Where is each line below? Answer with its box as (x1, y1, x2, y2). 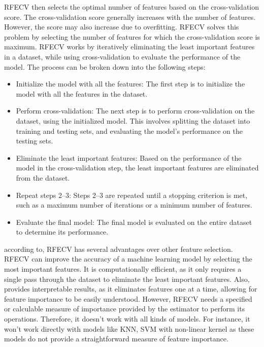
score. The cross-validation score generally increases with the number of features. (4, 11, 256, 22)
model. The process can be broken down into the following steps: (4, 61, 206, 72)
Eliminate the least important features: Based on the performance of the (16, 152, 242, 163)
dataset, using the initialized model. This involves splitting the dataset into (16, 115, 250, 126)
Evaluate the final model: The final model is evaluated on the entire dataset (16, 216, 252, 227)
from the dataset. (16, 172, 70, 183)
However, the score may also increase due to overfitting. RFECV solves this (4, 21, 239, 32)
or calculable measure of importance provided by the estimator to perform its (4, 303, 245, 314)
